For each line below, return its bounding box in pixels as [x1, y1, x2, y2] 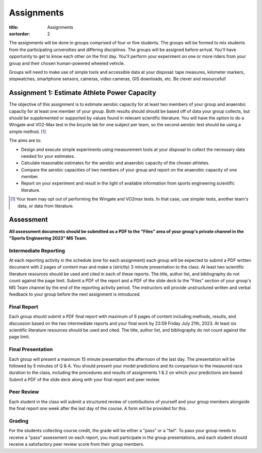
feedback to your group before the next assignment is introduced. [9, 291, 141, 297]
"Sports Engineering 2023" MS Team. [9, 235, 87, 241]
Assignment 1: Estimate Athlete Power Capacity [9, 89, 156, 97]
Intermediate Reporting [9, 247, 65, 254]
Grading [9, 418, 29, 424]
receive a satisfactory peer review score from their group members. [9, 441, 145, 447]
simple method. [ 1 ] [9, 129, 46, 134]
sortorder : [9, 31, 30, 36]
